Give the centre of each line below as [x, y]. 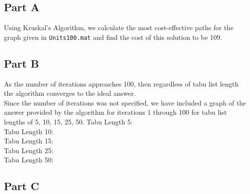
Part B [22, 63]
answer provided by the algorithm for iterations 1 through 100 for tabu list [116, 112]
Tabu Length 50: [29, 160]
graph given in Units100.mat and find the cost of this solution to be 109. [113, 37]
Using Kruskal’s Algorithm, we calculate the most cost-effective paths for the [119, 27]
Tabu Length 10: [29, 131]
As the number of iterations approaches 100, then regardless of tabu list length [121, 83]
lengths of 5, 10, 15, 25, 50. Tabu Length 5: [68, 122]
